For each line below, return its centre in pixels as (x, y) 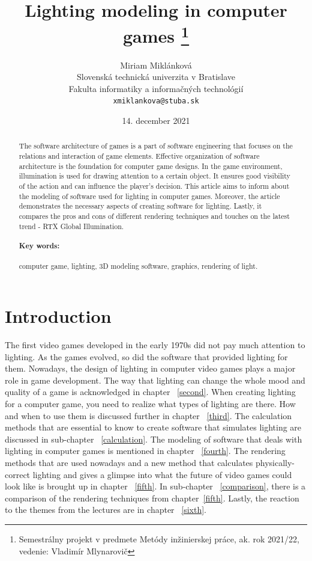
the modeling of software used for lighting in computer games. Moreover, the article (149, 196)
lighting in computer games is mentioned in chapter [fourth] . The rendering (145, 451)
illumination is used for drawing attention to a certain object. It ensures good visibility (154, 176)
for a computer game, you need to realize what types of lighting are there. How (150, 404)
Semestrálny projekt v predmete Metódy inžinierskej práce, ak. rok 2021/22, (159, 539)
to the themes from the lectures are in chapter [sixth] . (106, 510)
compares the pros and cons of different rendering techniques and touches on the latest (154, 216)
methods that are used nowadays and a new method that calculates (129, 463)
